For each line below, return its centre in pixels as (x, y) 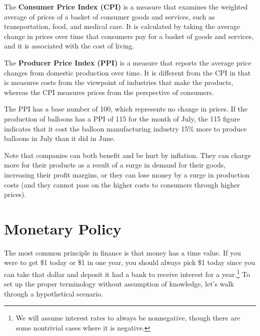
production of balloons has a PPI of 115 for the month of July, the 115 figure (122, 118)
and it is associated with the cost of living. (69, 46)
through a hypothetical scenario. (54, 293)
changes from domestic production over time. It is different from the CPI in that (127, 72)
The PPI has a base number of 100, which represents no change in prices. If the (126, 109)
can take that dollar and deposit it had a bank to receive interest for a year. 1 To (127, 273)
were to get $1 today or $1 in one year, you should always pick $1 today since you (129, 262)
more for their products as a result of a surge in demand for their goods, (115, 165)
